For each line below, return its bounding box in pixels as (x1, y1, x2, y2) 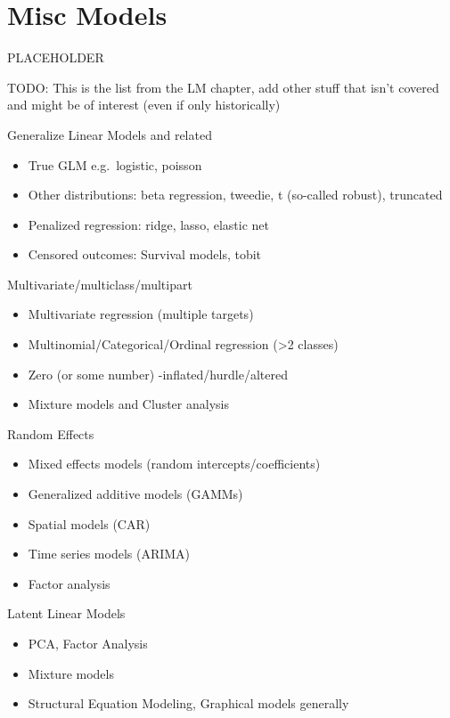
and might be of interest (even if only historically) (7, 95, 281, 114)
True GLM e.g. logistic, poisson (28, 155, 202, 174)
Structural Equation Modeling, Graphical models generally (28, 694, 349, 713)
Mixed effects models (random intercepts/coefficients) (28, 454, 321, 473)
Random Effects (7, 424, 94, 443)
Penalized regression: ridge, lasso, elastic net (28, 215, 269, 233)
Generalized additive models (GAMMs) (28, 485, 243, 503)
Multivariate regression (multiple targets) (28, 305, 254, 323)
